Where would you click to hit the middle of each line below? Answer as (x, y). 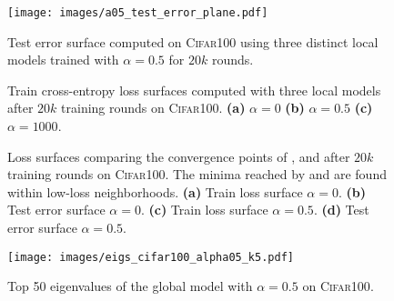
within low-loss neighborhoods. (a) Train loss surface (155, 191)
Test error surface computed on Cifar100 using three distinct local (193, 41)
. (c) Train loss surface (204, 210)
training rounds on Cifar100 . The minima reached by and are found (197, 174)
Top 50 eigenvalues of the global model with (130, 286)
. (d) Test (341, 210)
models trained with (63, 60)
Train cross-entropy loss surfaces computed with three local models (194, 90)
